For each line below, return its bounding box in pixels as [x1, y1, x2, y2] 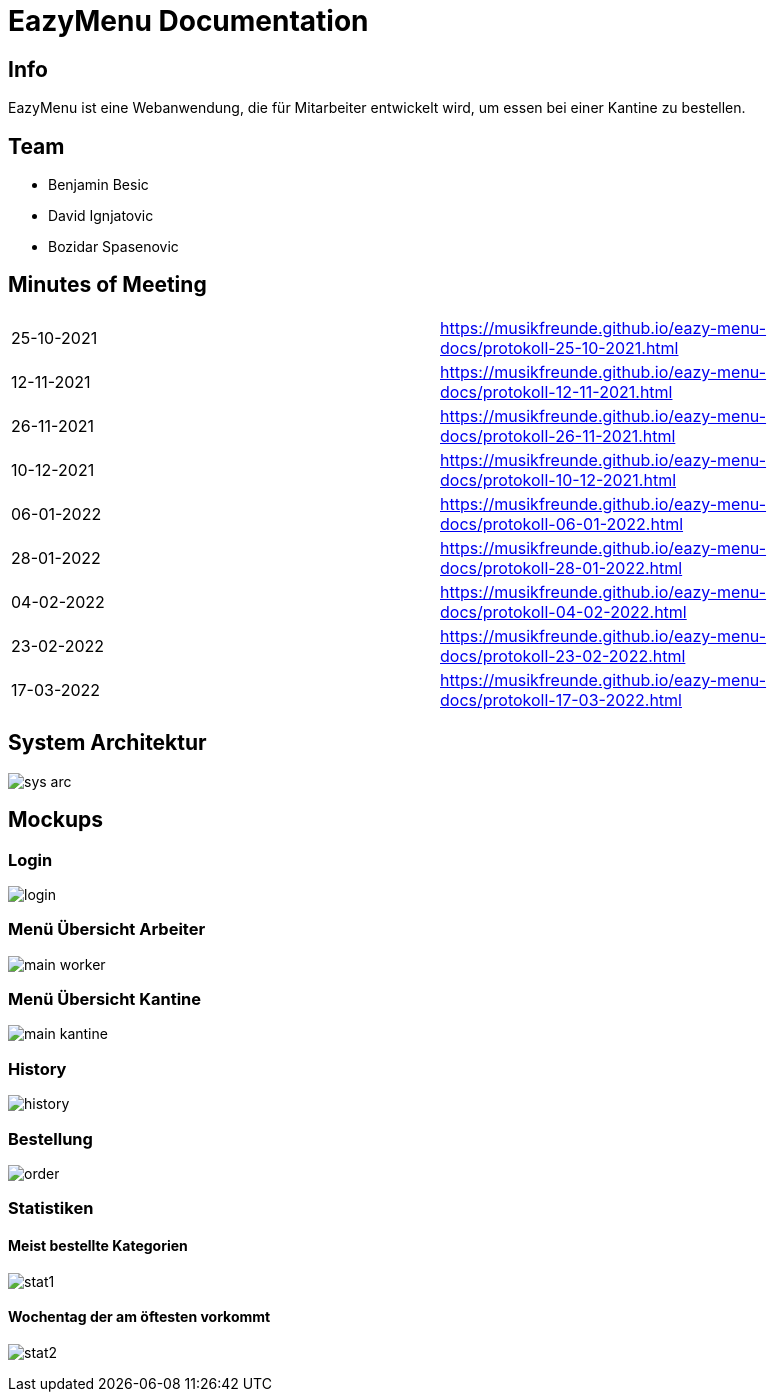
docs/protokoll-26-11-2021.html [440, 425, 676, 446]
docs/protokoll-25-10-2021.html [440, 337, 679, 358]
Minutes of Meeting [8, 272, 207, 298]
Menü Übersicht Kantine [8, 989, 201, 1010]
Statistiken [8, 1198, 94, 1219]
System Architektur [8, 730, 207, 756]
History [8, 1058, 67, 1079]
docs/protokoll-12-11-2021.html [440, 381, 673, 402]
